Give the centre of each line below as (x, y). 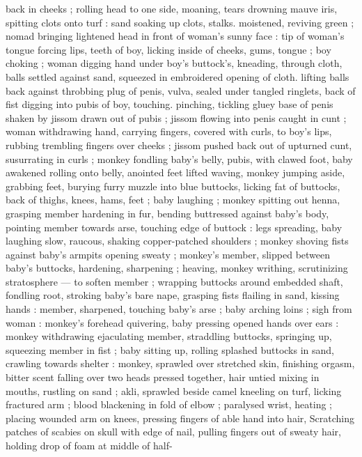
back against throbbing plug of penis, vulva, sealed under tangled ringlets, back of (181, 90)
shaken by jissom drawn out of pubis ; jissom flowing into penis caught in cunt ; (176, 117)
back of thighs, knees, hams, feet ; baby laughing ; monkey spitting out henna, (173, 200)
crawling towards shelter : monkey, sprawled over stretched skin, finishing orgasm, (180, 363)
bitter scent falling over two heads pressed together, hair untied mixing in (163, 377)
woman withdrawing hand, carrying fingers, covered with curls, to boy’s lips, (169, 131)
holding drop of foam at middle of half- (89, 445)
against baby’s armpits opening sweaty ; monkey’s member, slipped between (168, 254)
